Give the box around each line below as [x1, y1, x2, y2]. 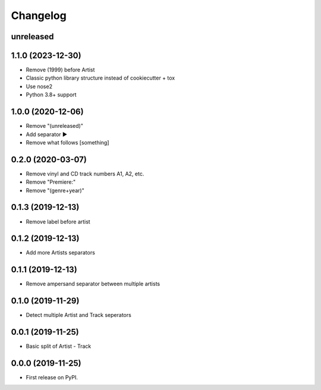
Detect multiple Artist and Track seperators [26, 312, 132, 319]
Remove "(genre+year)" [26, 187, 84, 194]
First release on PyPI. [26, 374, 78, 381]
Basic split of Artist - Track [26, 342, 92, 350]
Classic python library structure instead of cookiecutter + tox [26, 74, 175, 81]
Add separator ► [26, 131, 68, 138]
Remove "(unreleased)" [26, 122, 83, 130]
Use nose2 [26, 83, 53, 90]
